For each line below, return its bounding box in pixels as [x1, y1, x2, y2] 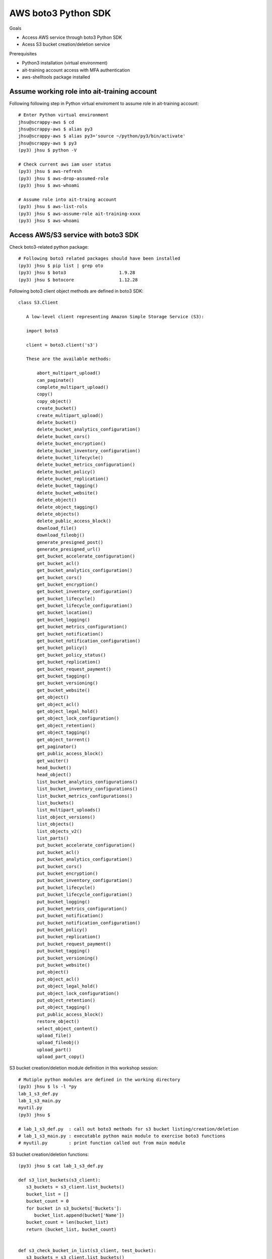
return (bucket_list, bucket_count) [26, 1226, 117, 1232]
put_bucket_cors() [37, 864, 83, 869]
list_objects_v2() [37, 828, 83, 834]
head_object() [37, 772, 72, 778]
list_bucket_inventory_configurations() [37, 786, 138, 792]
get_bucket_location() [37, 610, 93, 615]
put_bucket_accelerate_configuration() [37, 843, 135, 848]
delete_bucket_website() [37, 490, 98, 496]
